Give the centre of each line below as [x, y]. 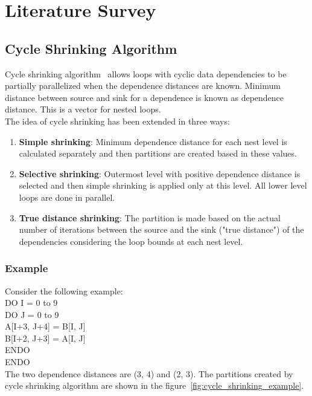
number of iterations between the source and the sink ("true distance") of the [161, 229]
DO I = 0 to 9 [31, 303]
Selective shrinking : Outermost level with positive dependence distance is [160, 173]
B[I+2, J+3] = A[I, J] [45, 338]
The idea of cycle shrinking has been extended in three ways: [117, 121]
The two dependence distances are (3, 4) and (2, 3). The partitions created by [149, 373]
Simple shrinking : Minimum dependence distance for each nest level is [153, 141]
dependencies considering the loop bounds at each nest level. [131, 241]
